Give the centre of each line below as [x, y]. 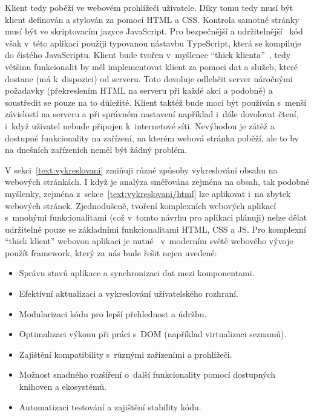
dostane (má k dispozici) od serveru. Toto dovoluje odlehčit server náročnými [149, 78]
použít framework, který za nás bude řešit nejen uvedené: [111, 252]
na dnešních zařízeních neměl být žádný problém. [96, 150]
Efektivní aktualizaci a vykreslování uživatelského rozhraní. [129, 293]
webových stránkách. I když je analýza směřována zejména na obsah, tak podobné [157, 182]
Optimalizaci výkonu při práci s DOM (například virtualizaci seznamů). [153, 334]
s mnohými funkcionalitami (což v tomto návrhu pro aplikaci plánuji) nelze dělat [156, 217]
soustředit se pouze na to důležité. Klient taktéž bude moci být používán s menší [156, 102]
